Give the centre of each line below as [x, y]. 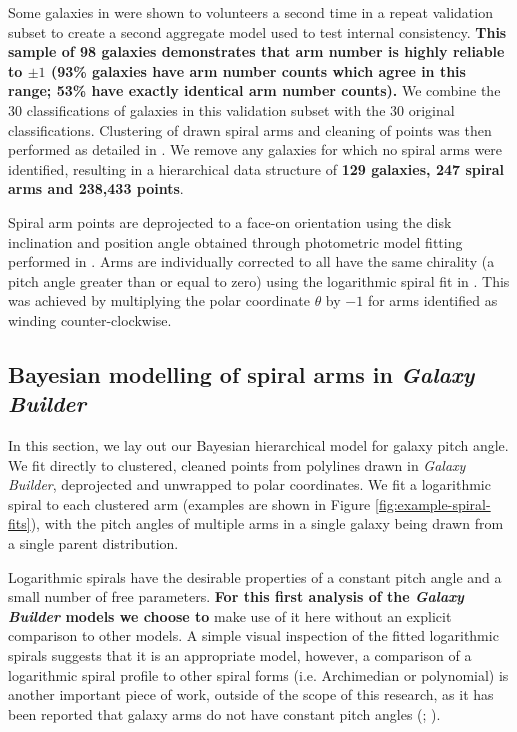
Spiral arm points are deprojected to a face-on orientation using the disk [230, 221]
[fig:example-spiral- [433, 503]
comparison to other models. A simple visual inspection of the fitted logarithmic [253, 635]
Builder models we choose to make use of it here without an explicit [230, 615]
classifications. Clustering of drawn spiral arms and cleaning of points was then [250, 129]
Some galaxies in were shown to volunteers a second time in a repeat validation [250, 12]
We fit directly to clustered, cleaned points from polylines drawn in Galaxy [237, 464]
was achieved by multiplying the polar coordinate [159, 300]
